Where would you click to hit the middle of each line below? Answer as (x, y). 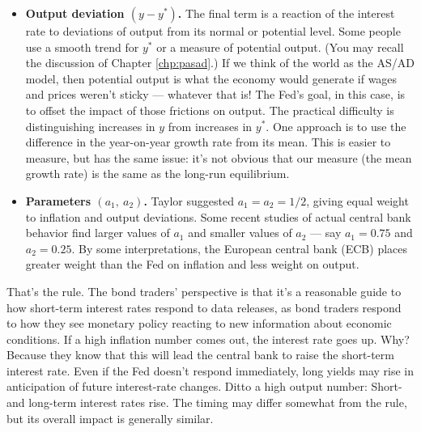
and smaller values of (240, 233)
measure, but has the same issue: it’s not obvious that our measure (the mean (219, 157)
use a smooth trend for (82, 47)
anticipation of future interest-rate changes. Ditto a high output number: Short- (204, 386)
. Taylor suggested (189, 200)
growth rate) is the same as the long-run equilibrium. (157, 174)
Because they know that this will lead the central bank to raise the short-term (200, 355)
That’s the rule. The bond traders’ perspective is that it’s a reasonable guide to (204, 291)
